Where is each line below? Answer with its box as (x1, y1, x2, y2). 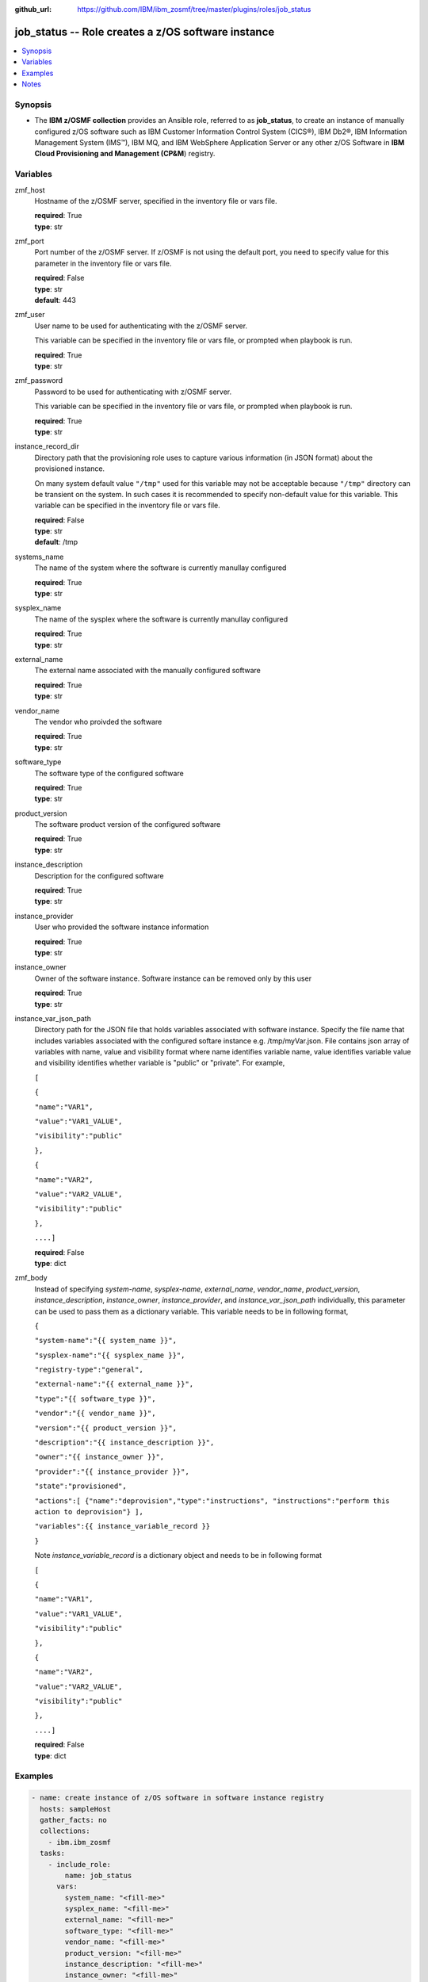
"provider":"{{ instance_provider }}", (34, 1467, 189, 1476)
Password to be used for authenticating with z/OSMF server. (34, 387, 232, 396)
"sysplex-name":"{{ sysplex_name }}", (34, 1350, 185, 1360)
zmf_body (14, 1273, 48, 1283)
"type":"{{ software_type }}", (34, 1394, 156, 1403)
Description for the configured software (34, 870, 164, 880)
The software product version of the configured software (34, 820, 221, 829)
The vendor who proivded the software (34, 717, 162, 726)
